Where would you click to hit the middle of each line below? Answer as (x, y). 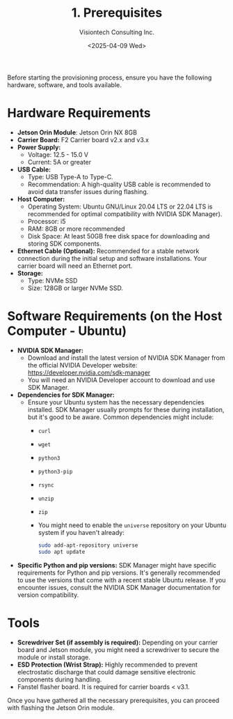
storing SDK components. (65, 243)
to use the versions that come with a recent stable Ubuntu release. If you (121, 580)
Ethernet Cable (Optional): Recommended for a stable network (108, 251)
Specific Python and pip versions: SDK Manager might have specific (117, 565)
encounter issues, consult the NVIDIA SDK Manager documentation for (119, 587)
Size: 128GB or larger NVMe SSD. (75, 288)
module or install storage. (54, 657)
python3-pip (55, 471)
